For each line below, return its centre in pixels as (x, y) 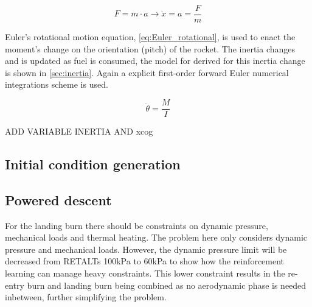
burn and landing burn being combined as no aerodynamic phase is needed (167, 285)
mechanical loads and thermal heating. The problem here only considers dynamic (156, 237)
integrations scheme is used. (57, 84)
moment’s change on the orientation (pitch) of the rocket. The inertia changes (150, 48)
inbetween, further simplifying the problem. (86, 297)
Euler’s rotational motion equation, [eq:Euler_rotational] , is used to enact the (150, 37)
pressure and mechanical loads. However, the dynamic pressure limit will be (146, 249)
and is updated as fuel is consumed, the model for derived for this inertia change (155, 61)
